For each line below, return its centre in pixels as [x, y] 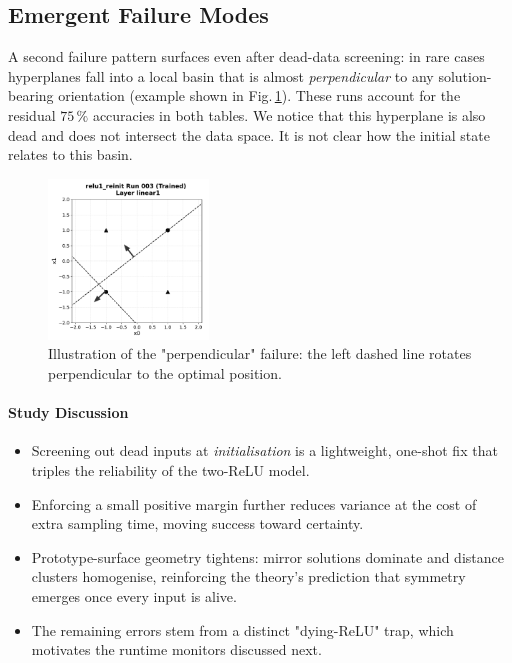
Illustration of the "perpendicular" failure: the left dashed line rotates [260, 353]
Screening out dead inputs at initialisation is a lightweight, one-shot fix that [264, 450]
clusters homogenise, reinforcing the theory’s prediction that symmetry [248, 576]
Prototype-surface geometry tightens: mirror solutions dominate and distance [267, 556]
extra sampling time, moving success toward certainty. [197, 523]
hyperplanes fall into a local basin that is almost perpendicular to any [221, 75]
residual [32, 114]
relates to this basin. [70, 154]
